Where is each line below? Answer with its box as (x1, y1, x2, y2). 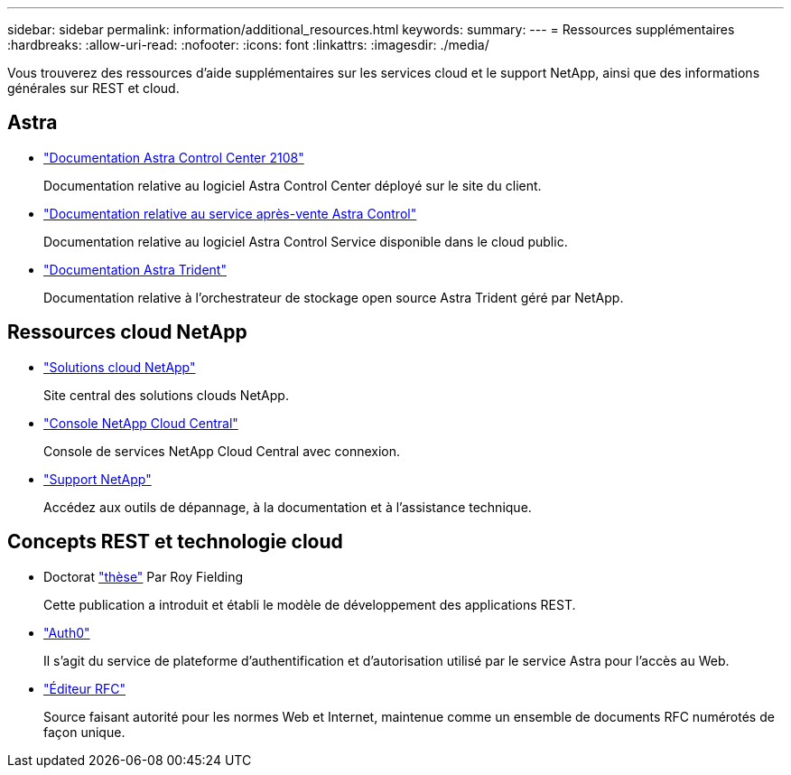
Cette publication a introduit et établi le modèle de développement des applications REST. (43, 596, 576, 612)
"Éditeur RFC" (43, 680, 126, 696)
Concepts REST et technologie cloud (7, 530, 343, 554)
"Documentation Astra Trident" (43, 261, 227, 277)
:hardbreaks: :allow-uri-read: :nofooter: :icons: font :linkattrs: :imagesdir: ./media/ (7, 37, 489, 52)
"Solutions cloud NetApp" (43, 359, 196, 375)
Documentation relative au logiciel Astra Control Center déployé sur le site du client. (43, 177, 542, 193)
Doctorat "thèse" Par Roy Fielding (43, 568, 244, 584)
